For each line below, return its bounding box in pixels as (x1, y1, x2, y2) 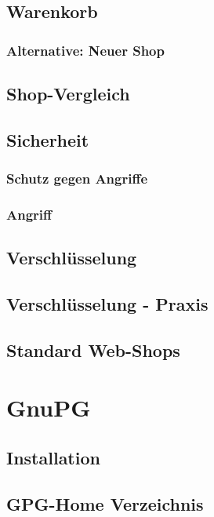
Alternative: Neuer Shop (6, 40, 165, 60)
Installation (6, 445, 100, 469)
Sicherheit (6, 127, 89, 151)
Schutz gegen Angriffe (6, 169, 148, 188)
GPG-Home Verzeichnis (6, 491, 204, 515)
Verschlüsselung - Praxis (6, 292, 209, 316)
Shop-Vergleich (6, 82, 130, 106)
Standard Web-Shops (6, 337, 180, 362)
